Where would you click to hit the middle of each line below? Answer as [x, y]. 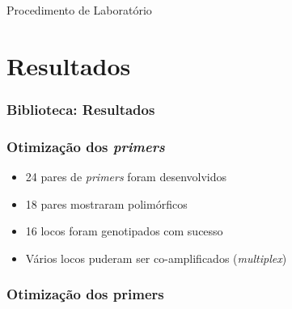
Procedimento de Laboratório [79, 10]
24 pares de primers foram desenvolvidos [126, 177]
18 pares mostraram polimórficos [106, 203]
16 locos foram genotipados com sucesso [124, 231]
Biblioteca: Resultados [81, 109]
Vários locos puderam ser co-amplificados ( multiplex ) [156, 258]
